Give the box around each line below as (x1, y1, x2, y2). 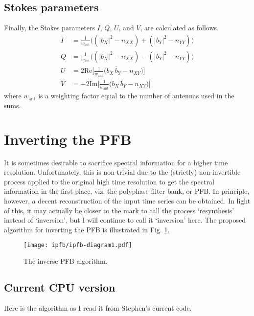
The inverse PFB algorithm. (23, 256, 108, 266)
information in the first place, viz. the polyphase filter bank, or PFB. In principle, (4, 186, 250, 196)
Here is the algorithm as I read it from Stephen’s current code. (4, 302, 192, 313)
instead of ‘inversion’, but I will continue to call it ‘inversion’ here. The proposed (4, 215, 246, 225)
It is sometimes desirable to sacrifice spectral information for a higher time (4, 157, 228, 167)
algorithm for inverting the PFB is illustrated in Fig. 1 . (4, 224, 170, 234)
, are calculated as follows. (140, 23, 219, 33)
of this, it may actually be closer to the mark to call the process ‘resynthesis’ (4, 205, 234, 215)
